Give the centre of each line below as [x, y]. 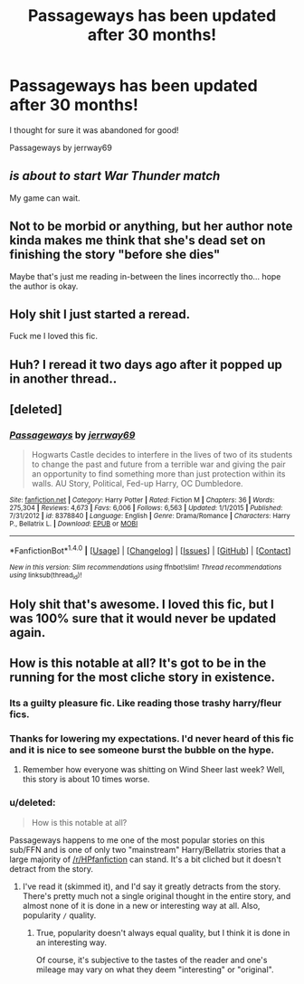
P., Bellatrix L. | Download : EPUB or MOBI [74, 524]
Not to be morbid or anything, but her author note [151, 227]
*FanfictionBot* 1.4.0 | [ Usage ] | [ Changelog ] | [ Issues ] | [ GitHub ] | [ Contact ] [150, 550]
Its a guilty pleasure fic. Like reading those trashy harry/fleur [146, 704]
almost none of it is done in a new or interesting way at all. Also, [141, 905]
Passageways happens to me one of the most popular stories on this [137, 840]
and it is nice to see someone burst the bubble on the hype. [142, 750]
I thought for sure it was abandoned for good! [94, 130]
